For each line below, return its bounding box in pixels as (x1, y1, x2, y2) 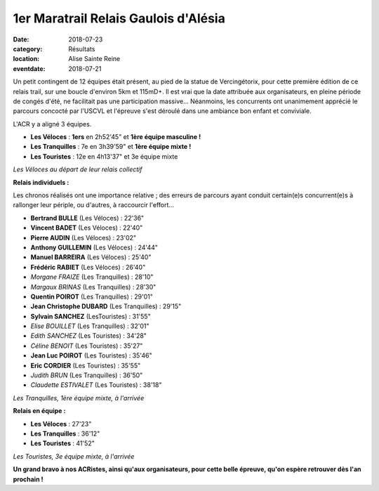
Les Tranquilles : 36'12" (30, 429, 100, 438)
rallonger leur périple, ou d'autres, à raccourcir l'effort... (13, 201, 175, 209)
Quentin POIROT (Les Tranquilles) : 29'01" (30, 292, 154, 301)
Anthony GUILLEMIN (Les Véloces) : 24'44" (30, 243, 158, 251)
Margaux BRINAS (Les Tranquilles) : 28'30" (30, 282, 157, 291)
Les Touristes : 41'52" (30, 439, 95, 447)
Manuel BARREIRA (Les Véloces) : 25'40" (30, 253, 152, 261)
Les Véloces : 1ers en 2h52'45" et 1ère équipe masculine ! (30, 133, 201, 141)
